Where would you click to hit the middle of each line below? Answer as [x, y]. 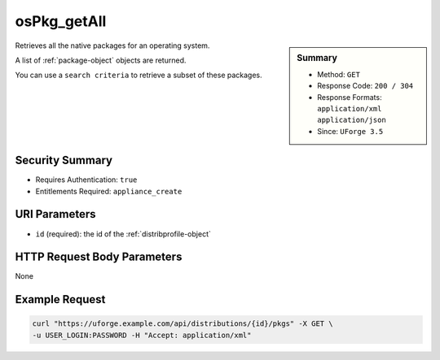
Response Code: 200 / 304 [365, 86]
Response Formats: [350, 97]
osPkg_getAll [61, 21]
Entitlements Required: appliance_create [109, 191]
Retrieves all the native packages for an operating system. [112, 46]
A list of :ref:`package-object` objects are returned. [101, 60]
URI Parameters [56, 214]
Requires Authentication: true [86, 180]
